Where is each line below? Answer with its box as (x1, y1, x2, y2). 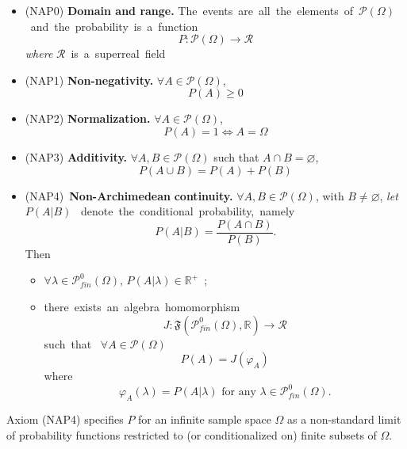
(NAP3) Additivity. (25, 148, 128, 165)
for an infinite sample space (138, 411, 271, 428)
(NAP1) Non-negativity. (25, 71, 154, 88)
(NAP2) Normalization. (25, 110, 151, 127)
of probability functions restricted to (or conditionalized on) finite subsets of (6, 426, 377, 443)
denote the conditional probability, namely (80, 203, 295, 219)
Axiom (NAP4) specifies (6, 411, 124, 428)
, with (315, 187, 344, 204)
